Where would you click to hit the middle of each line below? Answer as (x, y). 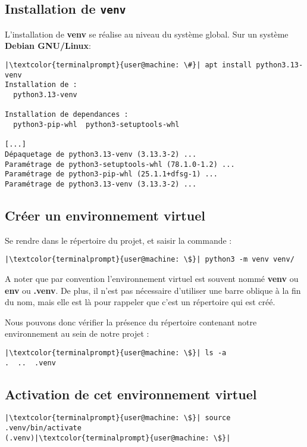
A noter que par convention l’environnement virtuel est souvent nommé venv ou (152, 278)
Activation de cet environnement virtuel (131, 394)
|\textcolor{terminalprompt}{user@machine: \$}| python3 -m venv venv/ (150, 260)
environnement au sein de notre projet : (77, 333)
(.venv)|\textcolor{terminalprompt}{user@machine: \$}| (118, 438)
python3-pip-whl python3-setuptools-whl (96, 124)
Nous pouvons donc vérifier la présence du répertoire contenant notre (131, 322)
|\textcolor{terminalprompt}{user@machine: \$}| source (118, 418)
